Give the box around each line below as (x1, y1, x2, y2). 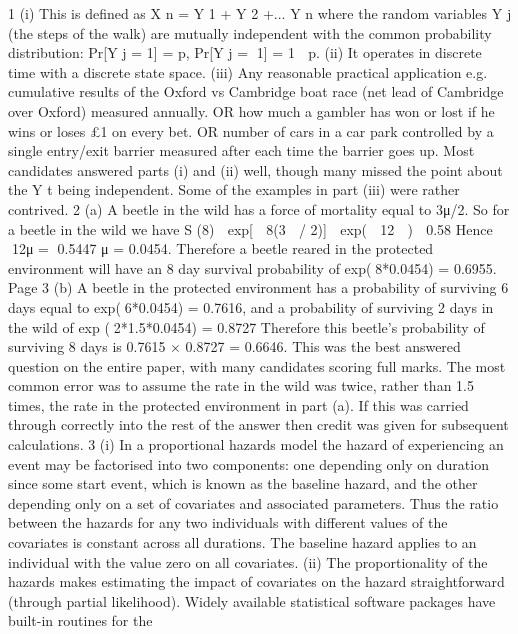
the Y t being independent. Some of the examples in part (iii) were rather (8, 179, 460, 200)
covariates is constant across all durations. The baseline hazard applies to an (8, 532, 477, 553)
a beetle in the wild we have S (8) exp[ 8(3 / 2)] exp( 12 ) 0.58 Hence (8, 218, 493, 239)
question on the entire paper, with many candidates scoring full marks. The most (8, 355, 506, 376)
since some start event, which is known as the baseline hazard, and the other (8, 473, 478, 494)
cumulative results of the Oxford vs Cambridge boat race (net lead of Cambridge (8, 81, 504, 102)
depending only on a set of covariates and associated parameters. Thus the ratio (8, 492, 499, 513)
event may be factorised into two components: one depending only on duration (8, 453, 489, 474)
